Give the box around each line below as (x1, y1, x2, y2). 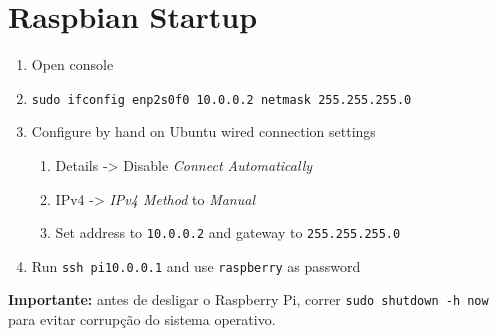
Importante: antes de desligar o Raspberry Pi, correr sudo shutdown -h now (8, 289, 489, 310)
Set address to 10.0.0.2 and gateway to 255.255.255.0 (55, 222, 401, 243)
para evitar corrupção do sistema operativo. (8, 309, 276, 330)
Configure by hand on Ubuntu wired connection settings (31, 121, 376, 142)
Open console (31, 54, 114, 75)
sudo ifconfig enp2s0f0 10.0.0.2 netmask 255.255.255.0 (31, 92, 412, 107)
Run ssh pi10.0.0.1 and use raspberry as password (31, 255, 361, 276)
